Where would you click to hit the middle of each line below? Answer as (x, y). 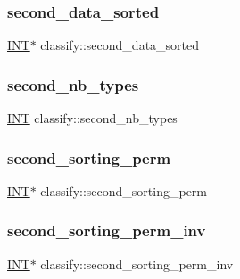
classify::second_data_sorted (120, 45)
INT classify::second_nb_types (92, 118)
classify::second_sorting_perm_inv (137, 263)
